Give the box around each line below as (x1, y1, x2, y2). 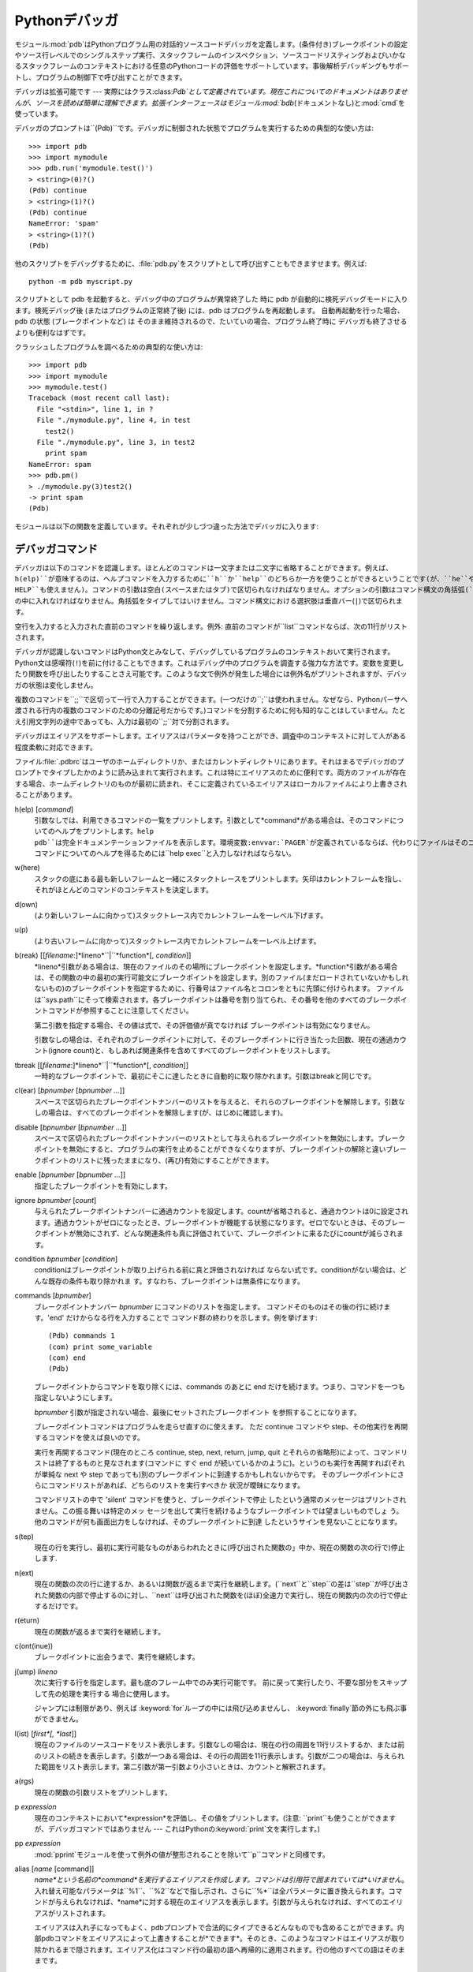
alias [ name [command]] (14, 1864, 95, 1873)
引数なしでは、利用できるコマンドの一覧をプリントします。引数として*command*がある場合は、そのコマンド (34, 815, 390, 824)
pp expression (14, 1839, 61, 1848)
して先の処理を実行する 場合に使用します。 (34, 1689, 174, 1698)
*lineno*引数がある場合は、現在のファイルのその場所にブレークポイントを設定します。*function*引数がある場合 (34, 962, 398, 971)
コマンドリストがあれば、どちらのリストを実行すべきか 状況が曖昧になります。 (47, 1480, 305, 1490)
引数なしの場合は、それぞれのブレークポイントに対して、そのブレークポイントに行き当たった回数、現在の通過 (34, 1034, 393, 1044)
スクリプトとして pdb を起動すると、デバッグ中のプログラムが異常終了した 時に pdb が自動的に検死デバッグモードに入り (14, 294, 408, 304)
